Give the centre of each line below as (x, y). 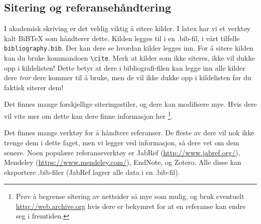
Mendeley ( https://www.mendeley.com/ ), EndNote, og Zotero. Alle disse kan (123, 162)
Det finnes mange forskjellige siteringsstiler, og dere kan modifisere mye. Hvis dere (130, 104)
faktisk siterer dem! (34, 87)
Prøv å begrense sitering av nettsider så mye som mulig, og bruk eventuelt (130, 196)
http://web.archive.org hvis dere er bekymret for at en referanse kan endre (131, 206)
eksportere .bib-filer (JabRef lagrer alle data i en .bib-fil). (92, 172)
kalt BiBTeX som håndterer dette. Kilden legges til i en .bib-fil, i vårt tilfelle (122, 38)
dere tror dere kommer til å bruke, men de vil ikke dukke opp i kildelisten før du (128, 77)
